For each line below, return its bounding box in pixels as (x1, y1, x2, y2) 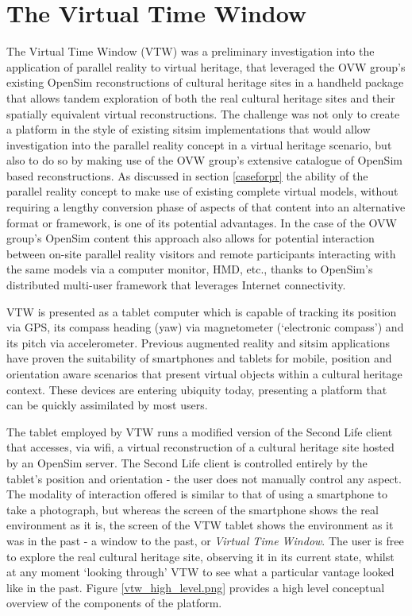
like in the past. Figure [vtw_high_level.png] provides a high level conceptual (6, 579, 385, 595)
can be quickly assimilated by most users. (6, 397, 208, 413)
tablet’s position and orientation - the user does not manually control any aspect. (6, 470, 402, 486)
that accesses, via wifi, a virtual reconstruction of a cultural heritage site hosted (6, 439, 395, 455)
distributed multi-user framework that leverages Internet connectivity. (6, 277, 346, 293)
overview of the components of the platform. (6, 595, 222, 611)
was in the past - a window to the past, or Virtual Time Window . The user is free (6, 532, 404, 548)
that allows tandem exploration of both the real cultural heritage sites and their (6, 89, 395, 106)
